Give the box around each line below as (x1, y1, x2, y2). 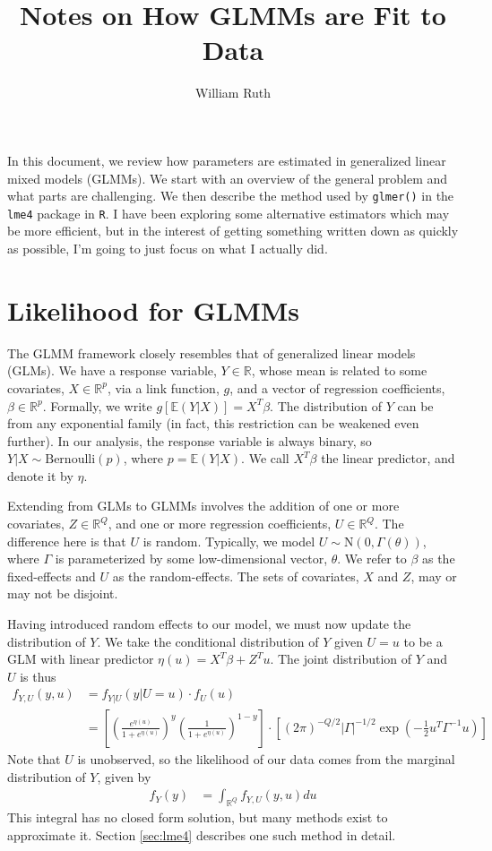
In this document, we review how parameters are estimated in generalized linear (7, 150, 446, 169)
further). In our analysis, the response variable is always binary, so (7, 431, 372, 450)
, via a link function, (107, 378, 220, 397)
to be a (403, 632, 443, 650)
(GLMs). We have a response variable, (7, 361, 217, 380)
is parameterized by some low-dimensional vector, (55, 549, 328, 568)
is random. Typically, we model (142, 531, 315, 550)
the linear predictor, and (321, 449, 455, 468)
